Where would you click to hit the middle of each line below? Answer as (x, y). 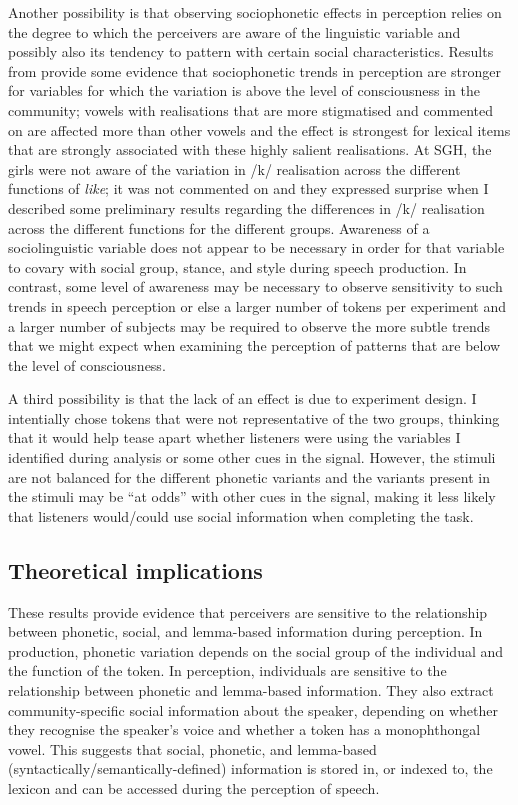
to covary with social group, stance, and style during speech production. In (237, 266)
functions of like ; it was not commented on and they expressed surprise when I (248, 188)
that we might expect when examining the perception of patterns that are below (254, 345)
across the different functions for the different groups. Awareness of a (219, 227)
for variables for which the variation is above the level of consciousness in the (244, 90)
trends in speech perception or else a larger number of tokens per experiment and (257, 305)
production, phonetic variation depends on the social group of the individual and (256, 650)
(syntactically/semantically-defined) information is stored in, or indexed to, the (250, 768)
